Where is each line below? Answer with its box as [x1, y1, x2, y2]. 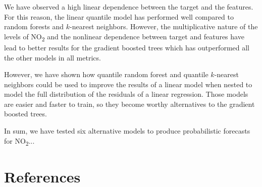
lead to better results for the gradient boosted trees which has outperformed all [4, 42, 249, 52]
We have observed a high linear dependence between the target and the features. [4, 2, 253, 12]
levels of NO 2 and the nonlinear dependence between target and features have [4, 31, 244, 43]
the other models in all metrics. [4, 52, 101, 63]
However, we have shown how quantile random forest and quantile [4, 69, 208, 80]
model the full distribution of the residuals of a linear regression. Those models [4, 89, 248, 99]
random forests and [4, 21, 64, 32]
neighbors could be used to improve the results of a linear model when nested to [4, 79, 252, 89]
